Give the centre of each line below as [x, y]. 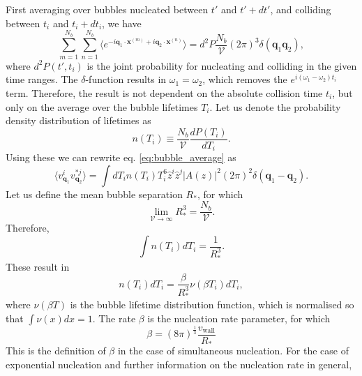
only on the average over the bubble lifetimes [102, 106]
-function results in [126, 79]
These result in [38, 266]
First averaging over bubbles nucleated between [107, 9]
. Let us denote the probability [275, 106]
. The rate [114, 318]
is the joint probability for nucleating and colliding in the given [222, 65]
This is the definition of [56, 351]
